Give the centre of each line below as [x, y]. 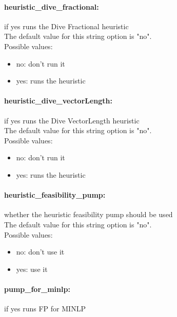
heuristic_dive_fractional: [52, 6]
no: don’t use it [40, 252]
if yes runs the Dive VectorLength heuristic [72, 120]
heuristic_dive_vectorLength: [58, 101]
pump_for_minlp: [37, 289]
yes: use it [32, 269]
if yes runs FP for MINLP [45, 309]
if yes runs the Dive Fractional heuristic [66, 26]
